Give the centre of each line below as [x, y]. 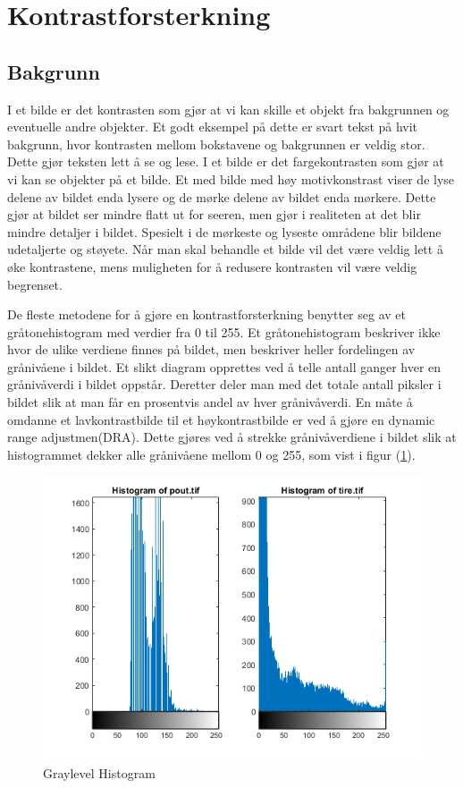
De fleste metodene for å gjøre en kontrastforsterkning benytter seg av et [206, 314]
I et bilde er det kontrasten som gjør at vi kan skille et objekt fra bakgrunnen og [228, 109]
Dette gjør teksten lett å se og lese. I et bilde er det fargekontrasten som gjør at [226, 161]
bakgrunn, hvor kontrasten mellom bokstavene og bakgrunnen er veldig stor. [216, 144]
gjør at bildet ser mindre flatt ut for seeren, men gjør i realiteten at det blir [214, 214]
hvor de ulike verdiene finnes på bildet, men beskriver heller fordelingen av [211, 349]
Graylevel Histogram [99, 773]
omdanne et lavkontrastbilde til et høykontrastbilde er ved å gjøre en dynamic [221, 419]
